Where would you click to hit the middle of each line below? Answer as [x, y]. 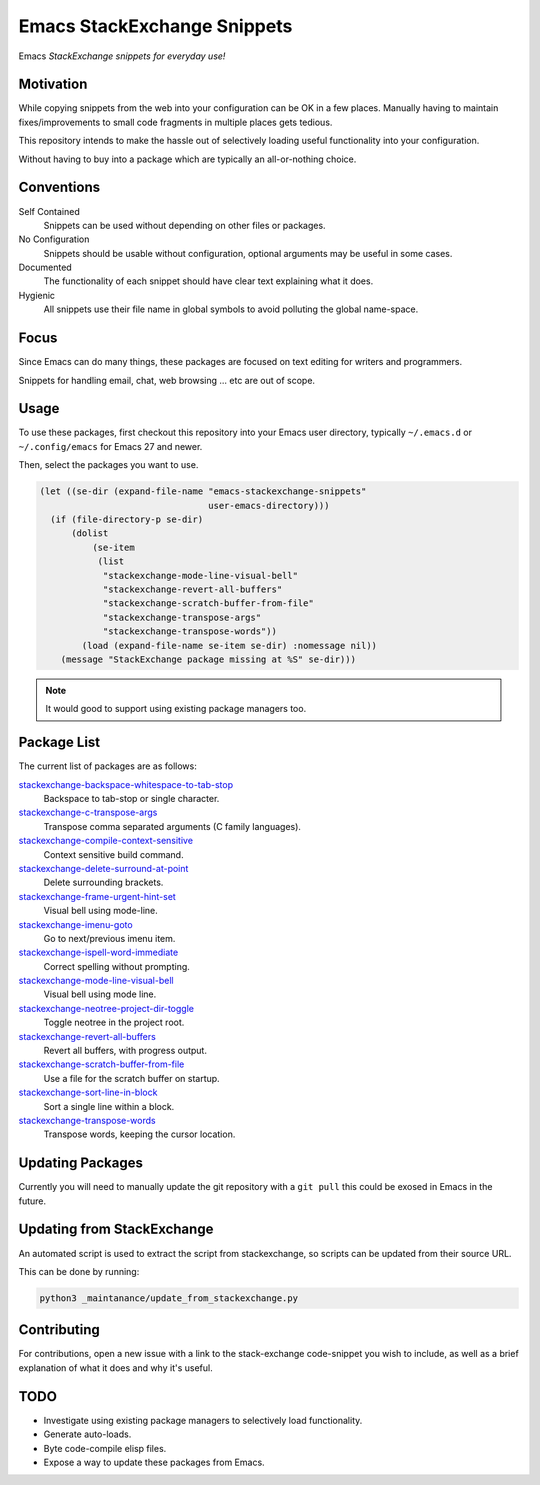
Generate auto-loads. [87, 1434]
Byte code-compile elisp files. [105, 1448]
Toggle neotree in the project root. [114, 1022]
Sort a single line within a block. [109, 1106]
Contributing [59, 1330]
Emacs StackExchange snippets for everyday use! [122, 56]
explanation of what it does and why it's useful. [116, 1367]
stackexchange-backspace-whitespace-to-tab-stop [126, 784]
